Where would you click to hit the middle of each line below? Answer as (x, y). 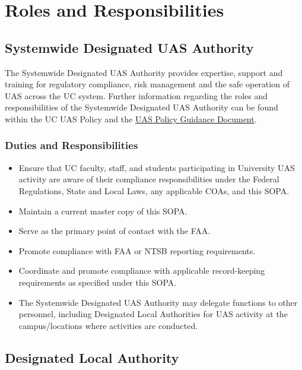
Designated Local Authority (92, 357)
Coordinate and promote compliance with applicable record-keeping (142, 271)
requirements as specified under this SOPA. (98, 282)
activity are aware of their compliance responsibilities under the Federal (149, 179)
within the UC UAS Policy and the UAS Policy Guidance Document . (131, 118)
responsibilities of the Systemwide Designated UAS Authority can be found (142, 107)
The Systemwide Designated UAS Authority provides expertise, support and (144, 72)
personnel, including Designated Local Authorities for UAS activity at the (153, 314)
